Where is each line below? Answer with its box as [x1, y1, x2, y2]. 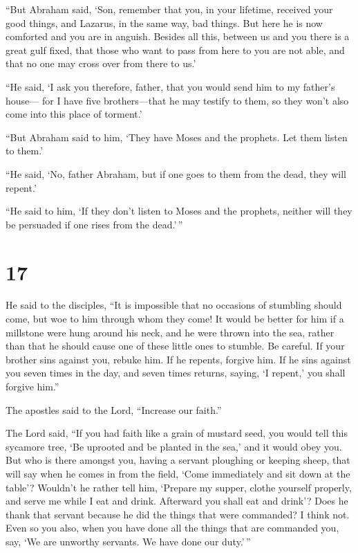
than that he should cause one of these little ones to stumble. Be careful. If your [6, 338, 345, 353]
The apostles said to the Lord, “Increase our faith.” [6, 402, 222, 417]
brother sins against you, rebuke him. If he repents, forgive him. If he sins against [6, 352, 351, 366]
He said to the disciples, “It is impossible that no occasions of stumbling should [6, 298, 342, 312]
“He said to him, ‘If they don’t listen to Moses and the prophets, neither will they [6, 203, 352, 218]
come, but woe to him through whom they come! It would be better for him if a [6, 311, 344, 326]
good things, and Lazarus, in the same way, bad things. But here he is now [6, 15, 323, 30]
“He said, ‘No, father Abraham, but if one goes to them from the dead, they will [6, 166, 346, 181]
